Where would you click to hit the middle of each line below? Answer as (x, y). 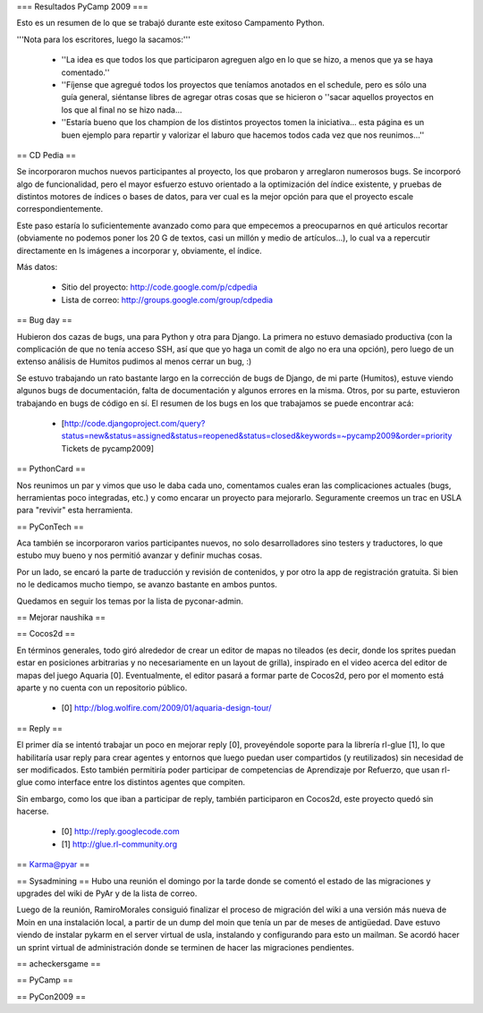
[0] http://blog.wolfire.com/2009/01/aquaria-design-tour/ (166, 708)
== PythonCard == (51, 469)
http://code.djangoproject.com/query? (135, 423)
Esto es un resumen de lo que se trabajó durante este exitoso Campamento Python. (171, 23)
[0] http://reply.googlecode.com (120, 832)
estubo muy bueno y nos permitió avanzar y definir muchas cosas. (140, 555)
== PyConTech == (51, 527)
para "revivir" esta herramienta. (75, 511)
